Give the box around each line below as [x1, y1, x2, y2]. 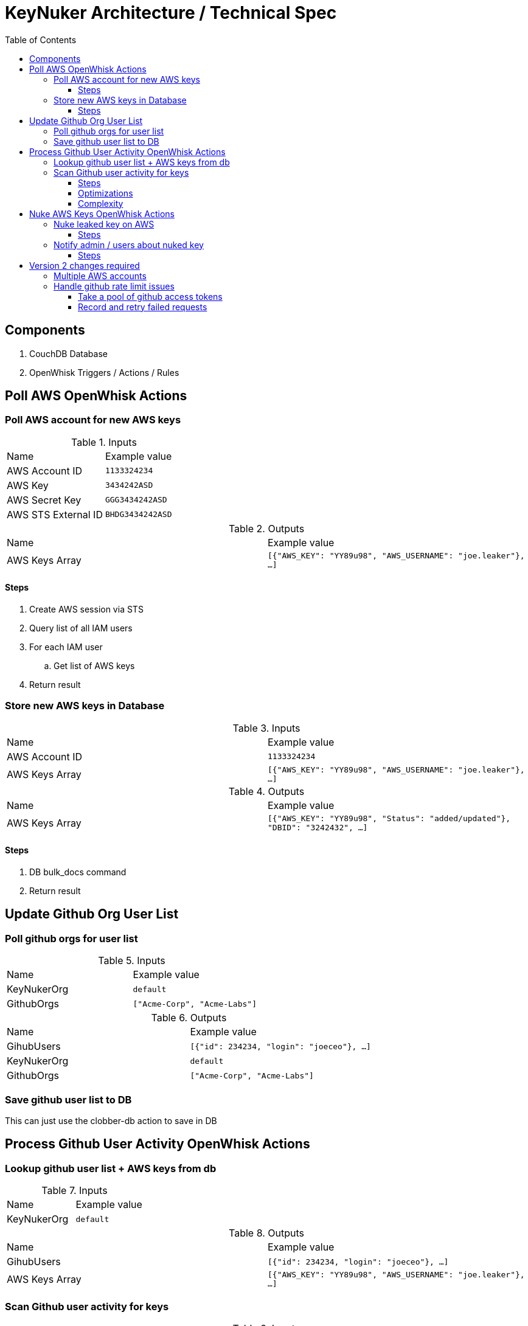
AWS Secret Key [7, 493, 82, 506]
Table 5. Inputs [98, 954, 165, 967]
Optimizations [78, 187, 133, 198]
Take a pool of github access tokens [78, 291, 223, 302]
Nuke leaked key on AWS [54, 218, 155, 229]
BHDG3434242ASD [105, 510, 172, 519]
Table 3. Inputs [232, 721, 300, 734]
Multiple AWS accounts [54, 270, 147, 281]
